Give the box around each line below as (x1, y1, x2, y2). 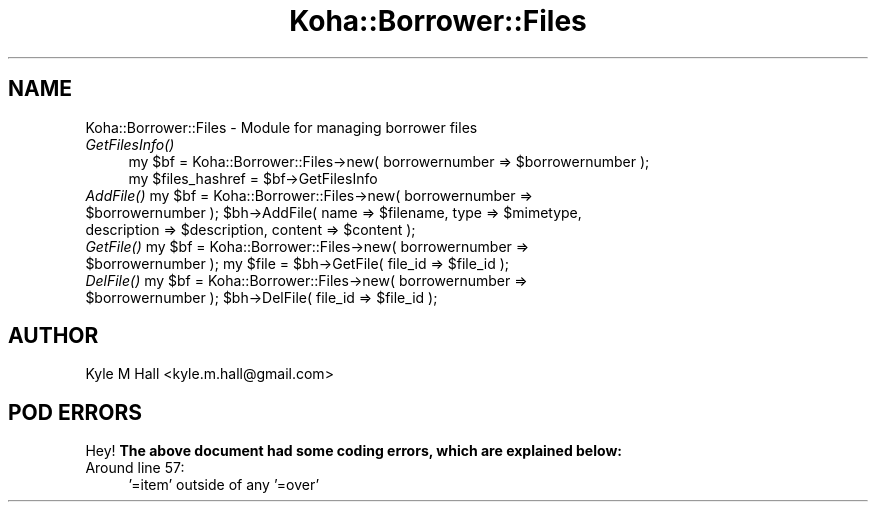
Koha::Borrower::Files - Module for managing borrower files (85, 118, 478, 136)
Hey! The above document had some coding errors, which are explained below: (85, 442, 622, 460)
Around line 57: (85, 459, 185, 477)
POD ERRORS (8, 399, 142, 425)
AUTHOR (8, 323, 99, 349)
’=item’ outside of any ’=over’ (128, 476, 320, 494)
